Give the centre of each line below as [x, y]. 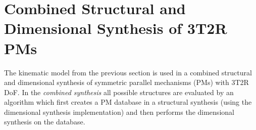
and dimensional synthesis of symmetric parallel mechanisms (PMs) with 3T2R [126, 82]
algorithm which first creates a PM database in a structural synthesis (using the [128, 102]
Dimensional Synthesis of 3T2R [116, 28]
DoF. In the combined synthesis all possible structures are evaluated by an [119, 92]
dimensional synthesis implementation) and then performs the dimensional [119, 112]
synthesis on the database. [45, 122]
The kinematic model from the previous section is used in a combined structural [128, 72]
